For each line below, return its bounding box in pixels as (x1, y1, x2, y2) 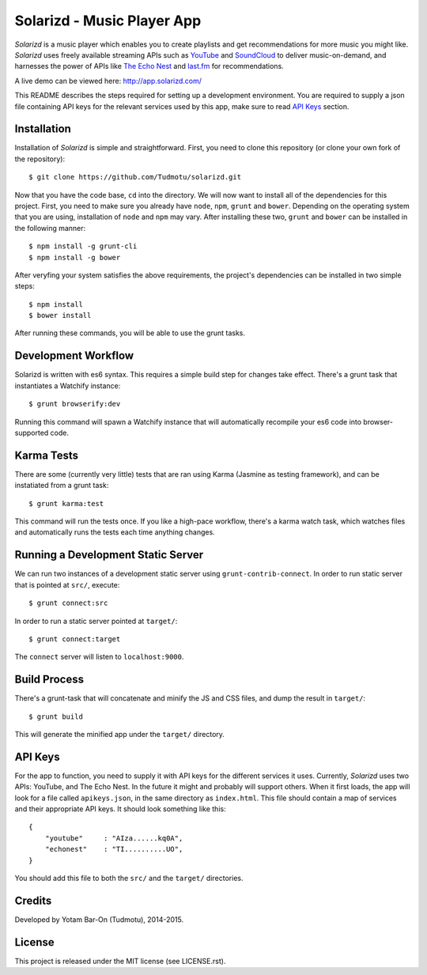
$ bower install (28, 311, 92, 320)
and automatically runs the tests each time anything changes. (14, 527, 215, 537)
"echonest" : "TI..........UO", (44, 845, 183, 854)
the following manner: (14, 223, 86, 232)
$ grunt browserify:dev (28, 399, 121, 409)
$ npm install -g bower (28, 253, 121, 262)
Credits (14, 894, 52, 907)
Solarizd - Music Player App (14, 12, 202, 29)
